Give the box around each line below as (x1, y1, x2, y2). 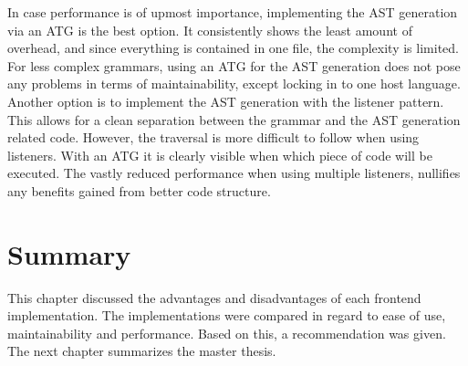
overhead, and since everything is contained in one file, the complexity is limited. (7, 38, 459, 58)
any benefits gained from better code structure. (7, 181, 271, 200)
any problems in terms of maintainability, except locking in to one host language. (7, 74, 461, 93)
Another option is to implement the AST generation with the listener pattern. (7, 91, 444, 110)
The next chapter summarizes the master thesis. (7, 341, 276, 361)
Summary (7, 235, 131, 272)
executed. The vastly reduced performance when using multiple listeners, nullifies (7, 163, 461, 183)
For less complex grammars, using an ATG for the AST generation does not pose (7, 56, 461, 75)
